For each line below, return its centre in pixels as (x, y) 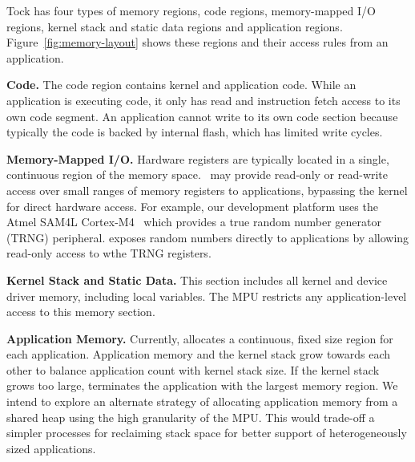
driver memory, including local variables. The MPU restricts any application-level (207, 296)
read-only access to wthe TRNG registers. (109, 253)
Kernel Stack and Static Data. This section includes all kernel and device (197, 280)
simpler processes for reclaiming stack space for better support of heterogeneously (207, 433)
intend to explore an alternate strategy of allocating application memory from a (202, 401)
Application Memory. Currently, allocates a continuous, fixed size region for (200, 338)
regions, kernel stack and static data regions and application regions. (175, 26)
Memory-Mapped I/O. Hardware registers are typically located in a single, (198, 158)
